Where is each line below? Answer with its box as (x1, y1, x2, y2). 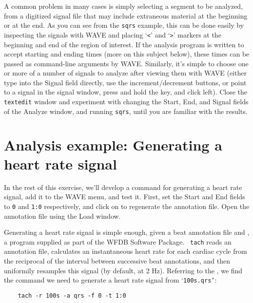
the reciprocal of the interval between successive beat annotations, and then (4, 255, 230, 265)
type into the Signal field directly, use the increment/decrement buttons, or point (4, 77, 247, 87)
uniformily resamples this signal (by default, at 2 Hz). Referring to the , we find (4, 265, 243, 275)
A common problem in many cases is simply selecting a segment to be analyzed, (4, 1, 243, 11)
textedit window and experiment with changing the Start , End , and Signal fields (4, 96, 249, 107)
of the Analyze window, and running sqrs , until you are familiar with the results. (4, 106, 248, 116)
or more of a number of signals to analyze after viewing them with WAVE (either (4, 68, 247, 78)
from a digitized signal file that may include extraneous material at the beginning (4, 10, 248, 20)
